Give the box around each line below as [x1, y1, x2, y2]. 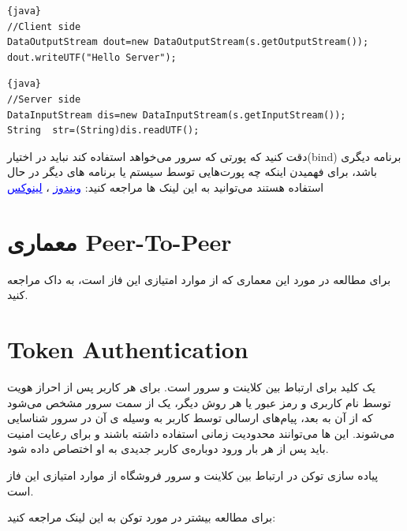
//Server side [7, 93, 81, 105]
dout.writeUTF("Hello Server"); [7, 51, 177, 63]
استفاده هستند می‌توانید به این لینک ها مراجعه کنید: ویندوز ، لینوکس [7, 178, 324, 195]
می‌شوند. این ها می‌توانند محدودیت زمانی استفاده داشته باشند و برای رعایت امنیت [7, 424, 395, 441]
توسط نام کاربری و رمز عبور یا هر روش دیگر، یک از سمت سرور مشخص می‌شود [7, 394, 391, 410]
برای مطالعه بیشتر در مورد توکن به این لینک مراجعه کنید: [7, 509, 276, 525]
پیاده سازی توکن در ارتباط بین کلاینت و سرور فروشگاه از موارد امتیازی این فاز [7, 466, 379, 483]
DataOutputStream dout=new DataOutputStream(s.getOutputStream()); [7, 36, 369, 48]
